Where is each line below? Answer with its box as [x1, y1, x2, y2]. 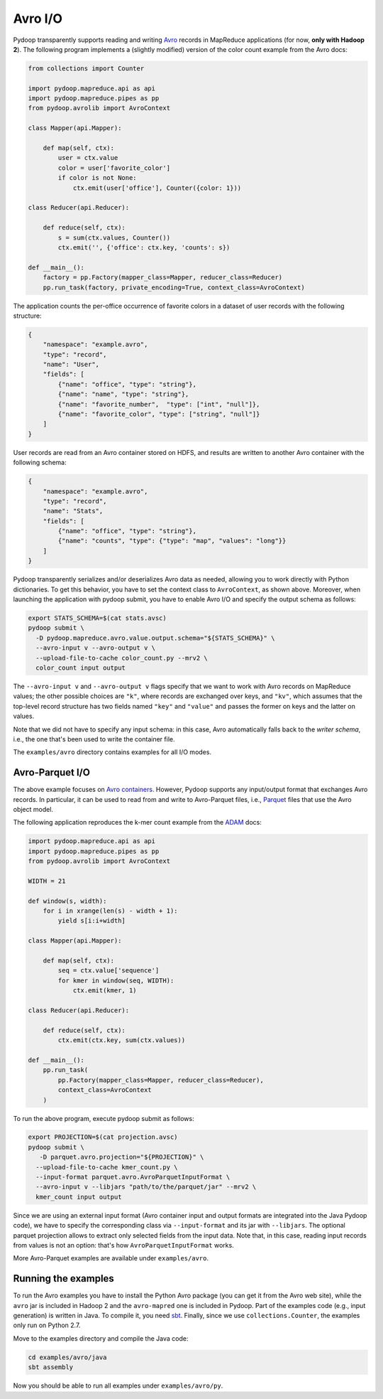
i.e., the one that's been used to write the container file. [13, 734, 175, 743]
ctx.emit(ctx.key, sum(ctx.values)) [57, 1036, 186, 1044]
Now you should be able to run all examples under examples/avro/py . [13, 1381, 223, 1390]
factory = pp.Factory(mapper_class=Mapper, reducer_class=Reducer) [43, 274, 283, 282]
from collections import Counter [28, 64, 145, 73]
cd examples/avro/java [28, 1353, 107, 1361]
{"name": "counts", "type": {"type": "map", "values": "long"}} [57, 537, 287, 545]
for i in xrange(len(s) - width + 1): [43, 907, 178, 915]
